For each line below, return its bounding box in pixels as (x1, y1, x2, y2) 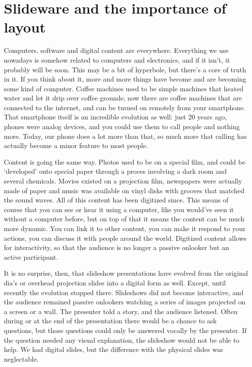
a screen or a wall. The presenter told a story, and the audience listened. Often (4, 306, 238, 316)
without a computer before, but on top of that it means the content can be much (4, 214, 245, 224)
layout (4, 17, 46, 37)
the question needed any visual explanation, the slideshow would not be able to (4, 334, 239, 345)
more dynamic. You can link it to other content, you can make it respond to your (4, 223, 246, 233)
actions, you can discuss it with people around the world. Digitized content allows (4, 233, 247, 243)
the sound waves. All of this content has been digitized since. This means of (4, 195, 229, 205)
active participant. (4, 251, 58, 262)
